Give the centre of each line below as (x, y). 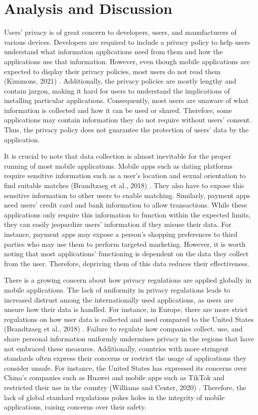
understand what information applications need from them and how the (114, 52)
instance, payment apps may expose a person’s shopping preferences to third (121, 234)
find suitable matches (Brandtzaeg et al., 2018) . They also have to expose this (124, 185)
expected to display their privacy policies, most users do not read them (112, 71)
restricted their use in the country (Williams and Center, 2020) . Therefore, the (125, 387)
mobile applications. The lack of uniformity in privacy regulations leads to (117, 289)
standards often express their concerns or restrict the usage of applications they (125, 358)
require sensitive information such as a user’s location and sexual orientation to (125, 175)
